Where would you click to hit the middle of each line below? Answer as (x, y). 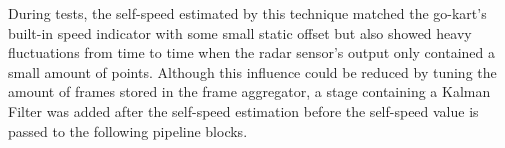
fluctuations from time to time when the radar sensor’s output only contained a (251, 52)
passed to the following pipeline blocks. (128, 130)
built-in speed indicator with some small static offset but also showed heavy (240, 32)
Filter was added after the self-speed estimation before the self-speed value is (243, 110)
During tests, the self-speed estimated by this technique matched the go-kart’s (247, 13)
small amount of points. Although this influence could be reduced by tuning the (252, 71)
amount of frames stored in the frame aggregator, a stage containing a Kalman (249, 91)
